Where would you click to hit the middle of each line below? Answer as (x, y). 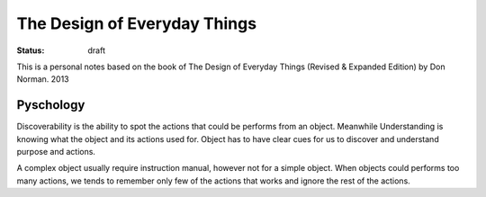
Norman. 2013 (43, 79)
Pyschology (51, 105)
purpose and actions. (56, 152)
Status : (31, 50)
